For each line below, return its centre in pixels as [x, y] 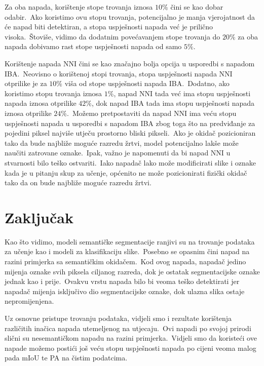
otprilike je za [26, 83]
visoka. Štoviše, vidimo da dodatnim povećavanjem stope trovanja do [112, 36]
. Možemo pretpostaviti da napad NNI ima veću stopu [152, 113]
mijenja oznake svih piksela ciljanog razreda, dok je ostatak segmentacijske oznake [132, 271]
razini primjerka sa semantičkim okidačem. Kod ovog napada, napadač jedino [125, 261]
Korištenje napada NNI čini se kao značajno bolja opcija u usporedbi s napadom [130, 63]
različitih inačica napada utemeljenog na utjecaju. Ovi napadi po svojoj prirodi [128, 328]
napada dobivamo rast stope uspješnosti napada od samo [93, 46]
